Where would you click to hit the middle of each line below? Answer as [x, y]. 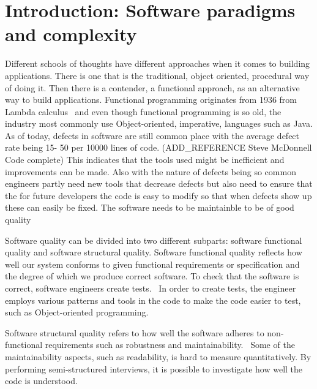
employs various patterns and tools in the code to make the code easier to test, [153, 300]
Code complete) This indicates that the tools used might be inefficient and [145, 160]
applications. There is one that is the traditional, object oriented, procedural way [157, 75]
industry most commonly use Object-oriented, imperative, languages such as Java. [159, 123]
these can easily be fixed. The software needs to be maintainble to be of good [150, 207]
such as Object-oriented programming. [77, 312]
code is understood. [41, 381]
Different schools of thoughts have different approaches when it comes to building [158, 63]
